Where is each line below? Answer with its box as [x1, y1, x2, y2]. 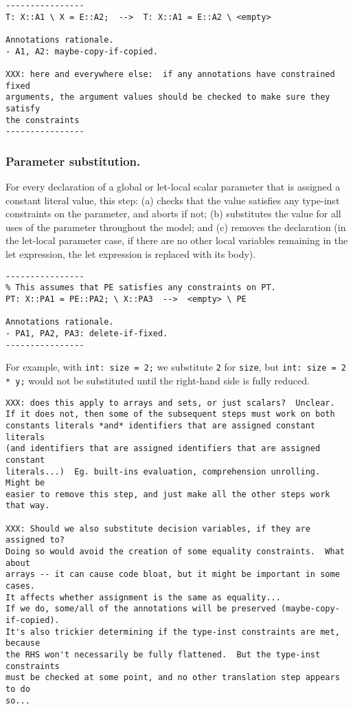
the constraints [5, 115, 80, 125]
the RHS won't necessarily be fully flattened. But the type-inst [5, 650, 321, 659]
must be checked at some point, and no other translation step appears [5, 673, 340, 683]
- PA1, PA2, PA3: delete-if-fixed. [5, 328, 168, 338]
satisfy [5, 103, 41, 113]
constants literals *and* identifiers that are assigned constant [5, 420, 316, 430]
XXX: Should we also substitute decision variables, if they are [5, 523, 310, 534]
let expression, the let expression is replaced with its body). [5, 247, 256, 261]
